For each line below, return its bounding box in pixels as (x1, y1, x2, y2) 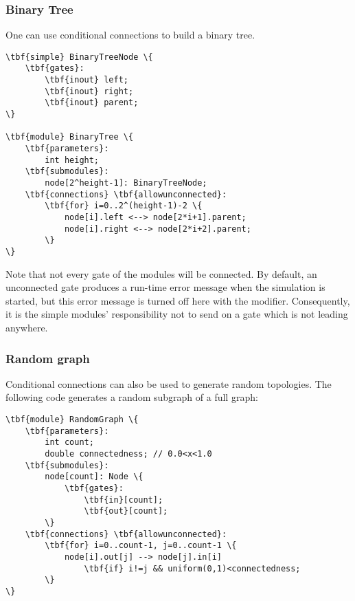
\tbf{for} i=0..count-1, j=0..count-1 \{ (45, 540, 237, 551)
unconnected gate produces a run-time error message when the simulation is (5, 280, 325, 294)
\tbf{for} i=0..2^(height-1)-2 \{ (45, 201, 203, 211)
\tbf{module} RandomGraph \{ (5, 415, 139, 424)
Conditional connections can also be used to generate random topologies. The (5, 376, 332, 391)
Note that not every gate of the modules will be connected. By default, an (5, 266, 317, 281)
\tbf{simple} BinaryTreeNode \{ (5, 52, 153, 62)
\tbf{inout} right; (45, 86, 134, 96)
